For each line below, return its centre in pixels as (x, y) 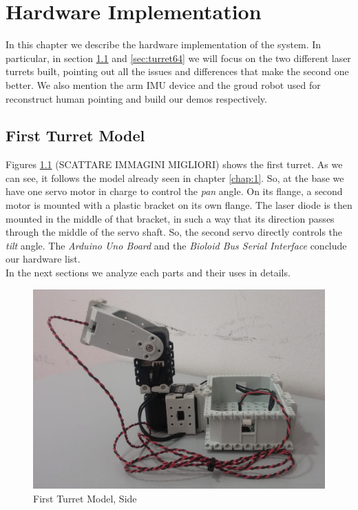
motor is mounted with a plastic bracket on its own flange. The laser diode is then (179, 205)
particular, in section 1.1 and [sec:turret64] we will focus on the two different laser (178, 58)
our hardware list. (43, 259)
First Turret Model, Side (85, 498)
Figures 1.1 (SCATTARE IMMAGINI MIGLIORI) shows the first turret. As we (174, 164)
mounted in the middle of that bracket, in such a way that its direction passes (170, 218)
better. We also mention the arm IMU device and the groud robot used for (163, 84)
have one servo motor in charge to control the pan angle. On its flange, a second (174, 191)
